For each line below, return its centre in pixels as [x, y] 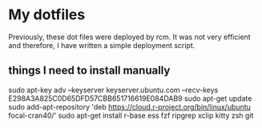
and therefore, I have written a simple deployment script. [102, 45]
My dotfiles [47, 15]
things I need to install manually [89, 71]
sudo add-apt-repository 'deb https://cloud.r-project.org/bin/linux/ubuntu [129, 106]
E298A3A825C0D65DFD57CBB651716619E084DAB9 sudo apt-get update [130, 98]
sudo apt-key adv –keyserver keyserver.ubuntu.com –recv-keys [113, 90]
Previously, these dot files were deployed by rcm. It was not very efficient [129, 37]
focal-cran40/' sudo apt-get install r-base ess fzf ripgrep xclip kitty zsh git [131, 115]
